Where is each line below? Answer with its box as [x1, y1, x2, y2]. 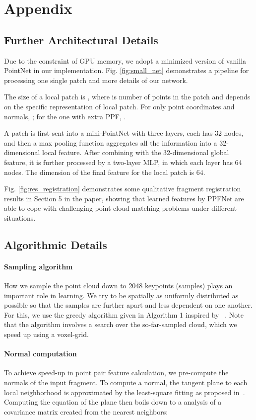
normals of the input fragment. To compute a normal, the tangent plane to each [4, 377, 248, 388]
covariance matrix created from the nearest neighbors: [4, 406, 168, 417]
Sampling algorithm [4, 261, 73, 271]
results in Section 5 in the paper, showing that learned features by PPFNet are [4, 193, 244, 203]
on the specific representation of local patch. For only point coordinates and [4, 101, 235, 111]
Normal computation [4, 348, 77, 359]
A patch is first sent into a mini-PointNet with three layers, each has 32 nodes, [4, 128, 244, 138]
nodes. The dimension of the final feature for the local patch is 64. [4, 167, 205, 177]
